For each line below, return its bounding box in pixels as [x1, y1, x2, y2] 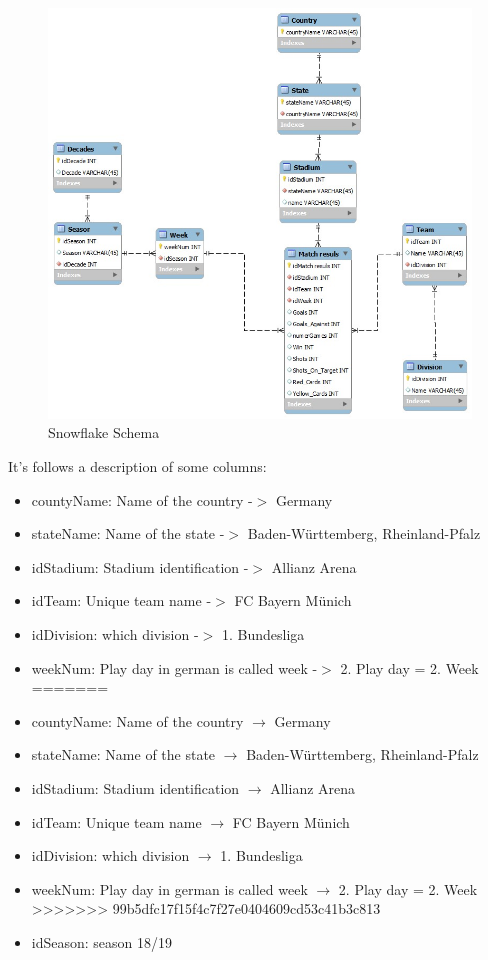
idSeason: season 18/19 [31, 931, 173, 952]
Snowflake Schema [48, 422, 160, 443]
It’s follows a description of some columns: [8, 456, 267, 476]
